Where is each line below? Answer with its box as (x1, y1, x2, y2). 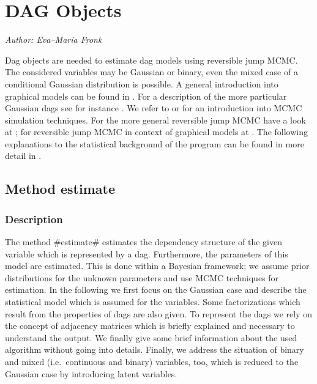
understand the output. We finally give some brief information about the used (5, 331, 297, 344)
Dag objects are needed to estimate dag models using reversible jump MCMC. (5, 53, 298, 66)
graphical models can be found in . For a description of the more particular (5, 89, 287, 102)
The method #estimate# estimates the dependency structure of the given (5, 235, 282, 248)
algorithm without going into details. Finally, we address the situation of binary (5, 343, 304, 356)
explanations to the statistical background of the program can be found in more (5, 137, 304, 150)
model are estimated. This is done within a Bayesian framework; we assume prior (5, 259, 310, 272)
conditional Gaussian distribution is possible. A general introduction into (5, 77, 278, 90)
